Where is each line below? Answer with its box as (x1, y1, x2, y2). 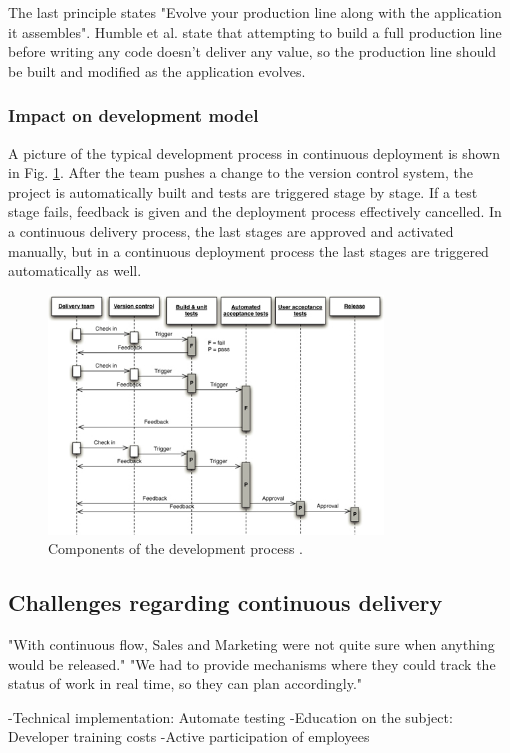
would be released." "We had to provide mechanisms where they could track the (8, 653, 496, 674)
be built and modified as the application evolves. (8, 60, 306, 81)
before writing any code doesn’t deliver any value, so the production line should (8, 41, 497, 62)
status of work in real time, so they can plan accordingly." (8, 673, 363, 694)
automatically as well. (8, 260, 142, 281)
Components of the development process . (48, 538, 303, 559)
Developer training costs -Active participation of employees (8, 726, 370, 747)
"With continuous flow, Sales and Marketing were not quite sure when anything (8, 634, 495, 655)
